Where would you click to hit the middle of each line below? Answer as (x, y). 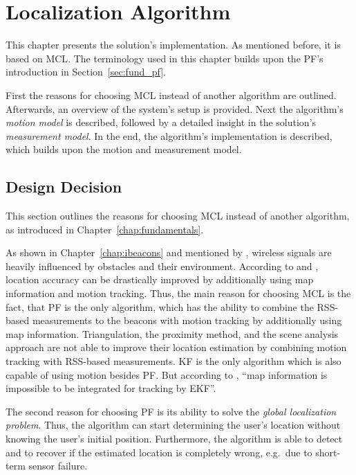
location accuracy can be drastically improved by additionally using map (160, 279)
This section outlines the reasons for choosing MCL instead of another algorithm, (178, 216)
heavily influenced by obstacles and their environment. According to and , (162, 266)
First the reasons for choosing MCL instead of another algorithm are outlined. (171, 95)
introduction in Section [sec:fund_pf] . (86, 72)
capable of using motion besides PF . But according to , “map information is (167, 374)
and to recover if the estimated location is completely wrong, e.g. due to (159, 452)
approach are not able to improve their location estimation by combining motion (176, 347)
